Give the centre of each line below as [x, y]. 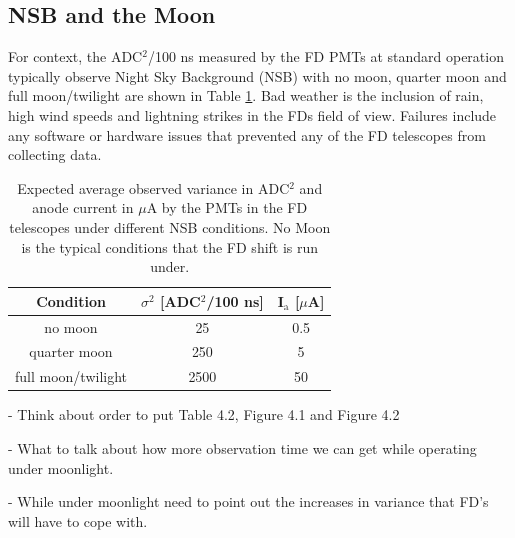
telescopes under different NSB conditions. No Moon [170, 226]
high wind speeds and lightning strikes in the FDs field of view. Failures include [252, 114]
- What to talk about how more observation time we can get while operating [242, 447]
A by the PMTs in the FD [227, 207]
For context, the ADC [75, 56]
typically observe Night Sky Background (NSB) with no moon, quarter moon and [257, 75]
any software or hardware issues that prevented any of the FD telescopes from [247, 134]
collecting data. [55, 154]
